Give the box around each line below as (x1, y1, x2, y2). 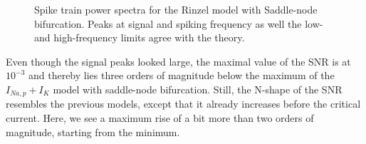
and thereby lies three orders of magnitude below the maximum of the (28, 68, 335, 83)
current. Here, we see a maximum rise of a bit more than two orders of (6, 110, 314, 125)
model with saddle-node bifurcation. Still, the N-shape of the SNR (53, 81, 343, 96)
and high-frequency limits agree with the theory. (34, 30, 245, 45)
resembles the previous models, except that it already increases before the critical (6, 96, 361, 111)
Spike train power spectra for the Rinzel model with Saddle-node (34, 2, 318, 16)
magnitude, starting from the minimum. (6, 124, 180, 139)
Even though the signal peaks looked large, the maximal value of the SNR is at (6, 53, 351, 68)
